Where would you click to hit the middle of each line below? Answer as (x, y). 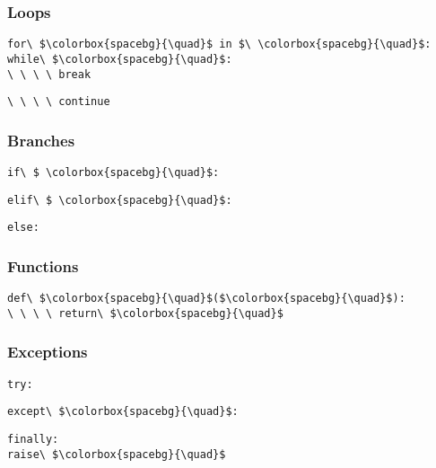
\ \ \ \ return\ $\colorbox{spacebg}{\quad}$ (145, 313)
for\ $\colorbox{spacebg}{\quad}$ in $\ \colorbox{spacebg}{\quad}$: (219, 44)
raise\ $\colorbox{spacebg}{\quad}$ (117, 454)
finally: (33, 440)
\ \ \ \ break (49, 74)
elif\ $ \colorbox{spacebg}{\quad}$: (120, 200)
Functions (43, 265)
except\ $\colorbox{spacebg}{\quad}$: (123, 412)
